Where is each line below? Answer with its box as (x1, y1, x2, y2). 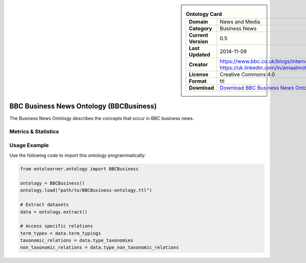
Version (189, 38, 209, 45)
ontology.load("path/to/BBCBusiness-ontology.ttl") (20, 187, 152, 194)
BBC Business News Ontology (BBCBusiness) (9, 102, 157, 111)
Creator (189, 61, 208, 68)
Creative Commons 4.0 (219, 71, 275, 78)
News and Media (219, 18, 260, 26)
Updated (189, 51, 211, 58)
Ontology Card (186, 11, 222, 18)
